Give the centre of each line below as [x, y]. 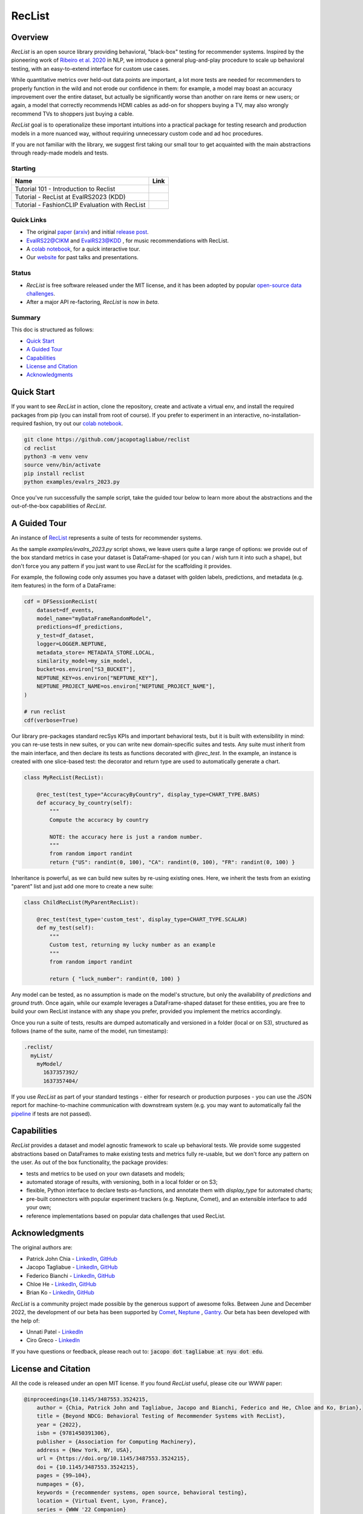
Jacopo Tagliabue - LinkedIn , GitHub [72, 1267]
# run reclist [45, 712]
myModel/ [50, 1064]
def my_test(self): [66, 928]
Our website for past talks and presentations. [83, 257]
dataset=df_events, [66, 610]
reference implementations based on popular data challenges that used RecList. [126, 1216]
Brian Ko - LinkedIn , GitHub [60, 1292]
